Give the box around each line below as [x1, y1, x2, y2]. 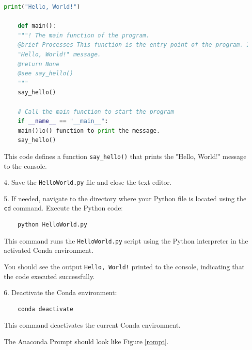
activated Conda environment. [4, 245, 94, 255]
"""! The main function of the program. [17, 32, 150, 39]
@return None [17, 60, 60, 68]
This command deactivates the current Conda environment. [4, 320, 181, 330]
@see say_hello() [17, 70, 74, 77]
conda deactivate [17, 305, 74, 313]
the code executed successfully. [4, 271, 95, 281]
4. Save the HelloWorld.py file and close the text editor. [4, 177, 172, 187]
